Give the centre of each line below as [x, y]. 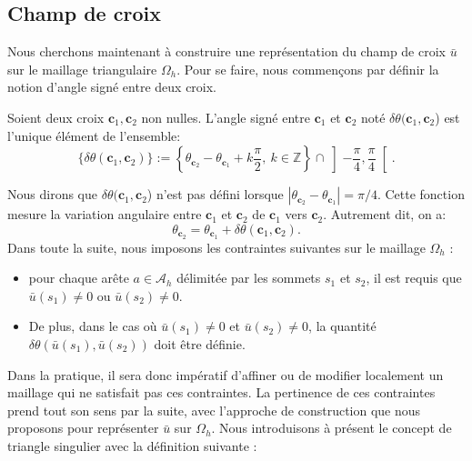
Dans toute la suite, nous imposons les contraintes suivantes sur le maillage [216, 247]
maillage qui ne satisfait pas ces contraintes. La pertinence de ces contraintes [221, 392]
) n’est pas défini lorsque [215, 194]
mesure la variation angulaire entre [105, 214]
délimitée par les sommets [249, 278]
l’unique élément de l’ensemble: [94, 135]
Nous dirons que [52, 194]
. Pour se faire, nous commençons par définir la [308, 69]
